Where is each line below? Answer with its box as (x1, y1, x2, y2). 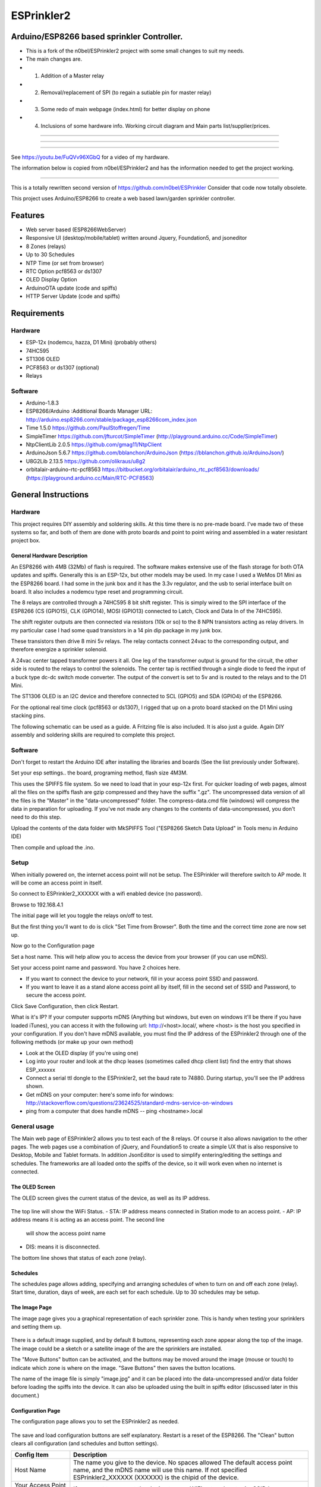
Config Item (14, 1451, 49, 1459)
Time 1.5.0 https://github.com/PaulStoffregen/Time (26, 424, 150, 431)
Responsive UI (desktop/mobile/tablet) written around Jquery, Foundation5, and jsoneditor (26, 234, 247, 241)
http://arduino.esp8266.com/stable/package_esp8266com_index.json (26, 416, 197, 423)
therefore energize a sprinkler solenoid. (11, 646, 108, 653)
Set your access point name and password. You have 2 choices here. (11, 964, 181, 971)
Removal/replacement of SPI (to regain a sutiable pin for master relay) (40, 89, 212, 96)
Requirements (11, 308, 65, 318)
